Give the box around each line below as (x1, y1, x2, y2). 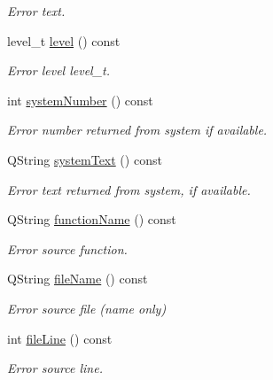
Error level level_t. (7, 61, 111, 80)
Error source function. (7, 239, 128, 258)
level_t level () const (7, 31, 121, 50)
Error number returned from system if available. (7, 120, 268, 139)
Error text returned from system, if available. (7, 180, 251, 198)
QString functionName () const (7, 210, 176, 229)
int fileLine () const (7, 329, 113, 347)
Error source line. (7, 359, 103, 377)
